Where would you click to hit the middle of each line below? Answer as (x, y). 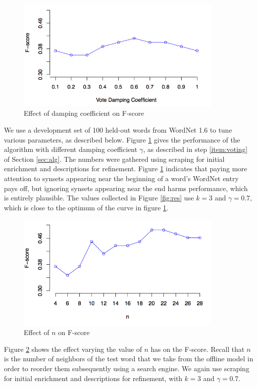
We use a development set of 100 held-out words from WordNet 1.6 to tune (118, 130)
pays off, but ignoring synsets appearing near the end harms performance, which (126, 188)
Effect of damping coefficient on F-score (84, 113)
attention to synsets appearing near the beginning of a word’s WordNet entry (121, 178)
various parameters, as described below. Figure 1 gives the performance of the (122, 139)
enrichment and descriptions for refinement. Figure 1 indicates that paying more (126, 169)
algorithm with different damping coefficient (71, 149)
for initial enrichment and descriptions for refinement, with (93, 378)
